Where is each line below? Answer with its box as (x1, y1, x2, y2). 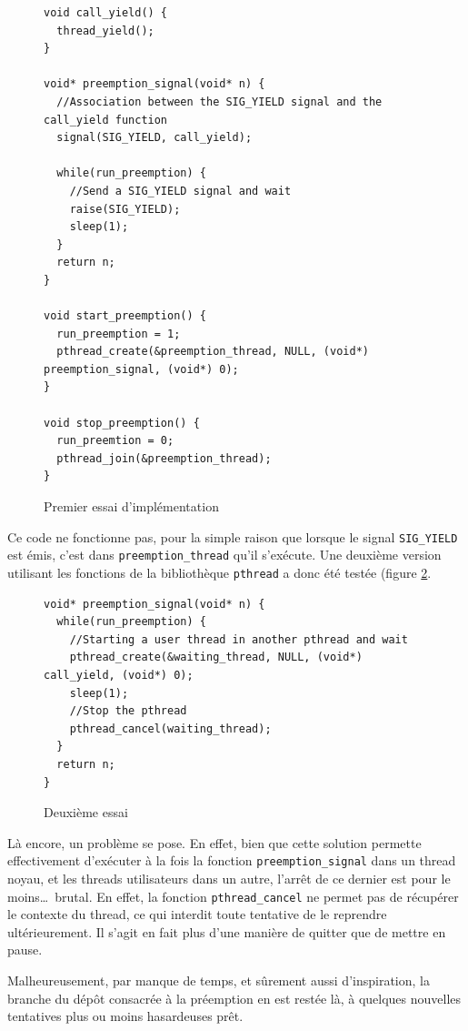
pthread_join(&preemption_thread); (56, 451, 272, 465)
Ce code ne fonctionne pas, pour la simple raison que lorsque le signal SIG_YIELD (7, 527, 458, 546)
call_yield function (44, 113, 168, 126)
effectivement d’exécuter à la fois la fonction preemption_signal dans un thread (7, 851, 456, 870)
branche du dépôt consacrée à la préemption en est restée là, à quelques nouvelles (7, 988, 462, 1007)
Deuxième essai (44, 803, 128, 822)
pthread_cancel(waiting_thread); (69, 722, 272, 735)
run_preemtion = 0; (56, 434, 174, 448)
